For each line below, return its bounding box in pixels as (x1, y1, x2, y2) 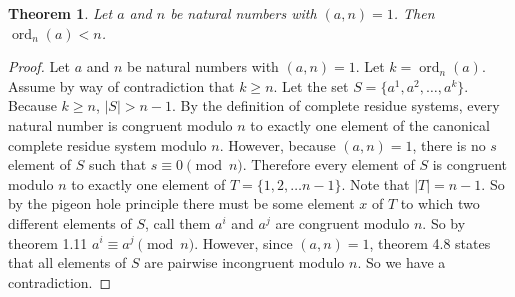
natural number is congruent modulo (8, 114, 233, 135)
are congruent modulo (275, 212, 410, 233)
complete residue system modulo (8, 134, 207, 155)
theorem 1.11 (8, 232, 88, 253)
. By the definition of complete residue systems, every (172, 95, 500, 116)
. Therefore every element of (242, 154, 415, 175)
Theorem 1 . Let (8, 3, 113, 23)
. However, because (219, 134, 336, 155)
